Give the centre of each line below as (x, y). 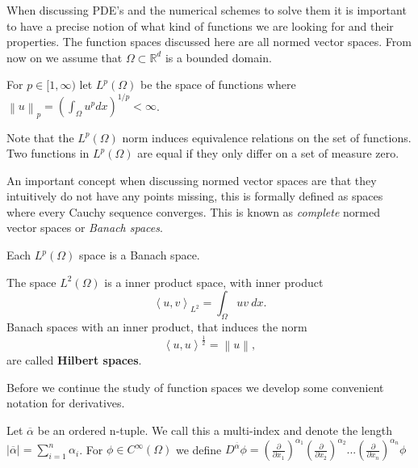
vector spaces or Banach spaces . (85, 228)
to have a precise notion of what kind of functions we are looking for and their (200, 25)
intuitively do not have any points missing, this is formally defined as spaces (195, 196)
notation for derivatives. (66, 403)
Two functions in (48, 153)
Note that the (40, 137)
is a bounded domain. (218, 57)
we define (199, 449)
